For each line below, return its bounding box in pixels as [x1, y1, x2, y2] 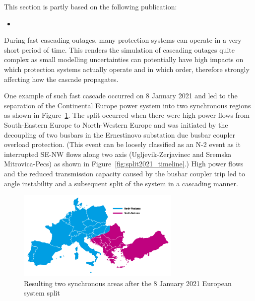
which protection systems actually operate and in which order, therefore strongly [4, 64, 250, 74]
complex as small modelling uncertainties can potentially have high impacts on [4, 54, 244, 65]
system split [24, 288, 60, 298]
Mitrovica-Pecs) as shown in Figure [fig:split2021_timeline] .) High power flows [4, 158, 244, 169]
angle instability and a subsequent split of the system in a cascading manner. [4, 178, 238, 188]
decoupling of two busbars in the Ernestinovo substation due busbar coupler [4, 129, 235, 140]
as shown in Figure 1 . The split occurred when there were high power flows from [4, 110, 250, 120]
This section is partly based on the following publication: [4, 1, 177, 11]
